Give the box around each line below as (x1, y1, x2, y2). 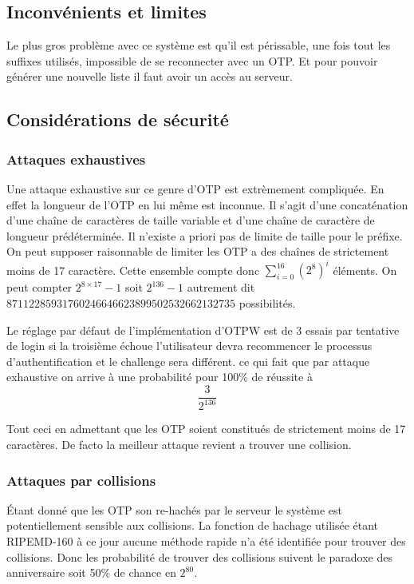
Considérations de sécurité (6, 107, 229, 132)
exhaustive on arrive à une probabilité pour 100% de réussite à (6, 368, 313, 385)
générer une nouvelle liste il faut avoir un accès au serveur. (6, 68, 293, 85)
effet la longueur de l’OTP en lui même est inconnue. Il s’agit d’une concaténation (6, 196, 408, 213)
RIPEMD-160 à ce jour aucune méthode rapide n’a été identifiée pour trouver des (6, 533, 406, 550)
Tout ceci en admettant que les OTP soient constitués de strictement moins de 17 (6, 420, 406, 437)
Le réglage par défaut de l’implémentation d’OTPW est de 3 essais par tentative (6, 321, 400, 338)
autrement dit (187, 279, 255, 296)
